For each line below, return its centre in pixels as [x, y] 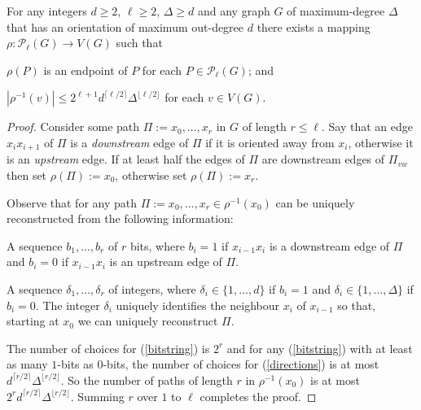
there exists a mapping [314, 26]
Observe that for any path [72, 202]
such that [139, 43]
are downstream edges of [323, 159]
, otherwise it [381, 142]
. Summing [97, 396]
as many [27, 364]
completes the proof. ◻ [258, 396]
